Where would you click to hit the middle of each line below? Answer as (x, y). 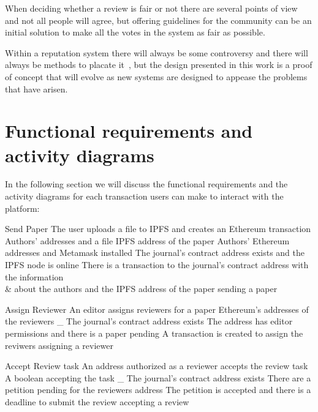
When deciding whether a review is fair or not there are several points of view (151, 8)
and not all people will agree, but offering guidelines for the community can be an (158, 20)
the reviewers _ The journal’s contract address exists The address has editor (149, 321)
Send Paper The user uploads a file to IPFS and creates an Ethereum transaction (158, 229)
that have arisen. (36, 88)
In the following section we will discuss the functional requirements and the (146, 184)
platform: (22, 208)
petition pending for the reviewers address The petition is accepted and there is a (158, 390)
